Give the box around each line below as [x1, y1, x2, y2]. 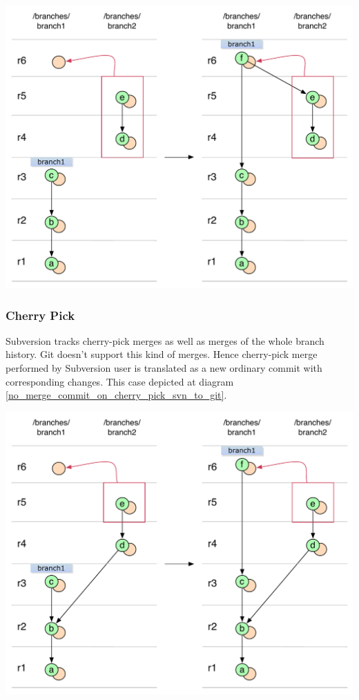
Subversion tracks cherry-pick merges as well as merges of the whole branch [6, 333, 324, 348]
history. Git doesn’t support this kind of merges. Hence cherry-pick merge [6, 347, 318, 361]
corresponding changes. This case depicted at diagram [6, 374, 234, 388]
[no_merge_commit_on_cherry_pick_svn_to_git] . [6, 388, 227, 402]
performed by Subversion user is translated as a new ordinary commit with [6, 361, 322, 375]
